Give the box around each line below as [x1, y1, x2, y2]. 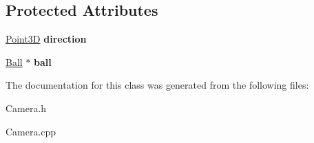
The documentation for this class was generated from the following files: [6, 78, 309, 92]
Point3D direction [6, 32, 87, 46]
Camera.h [6, 100, 47, 115]
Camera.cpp [6, 124, 56, 138]
